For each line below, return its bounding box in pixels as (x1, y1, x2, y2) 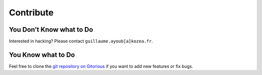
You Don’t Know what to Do (9, 25, 93, 34)
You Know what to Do (9, 50, 75, 59)
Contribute (9, 7, 54, 18)
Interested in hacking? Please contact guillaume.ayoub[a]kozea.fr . (9, 38, 153, 44)
